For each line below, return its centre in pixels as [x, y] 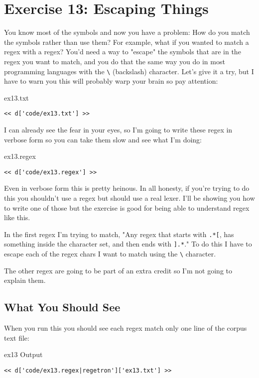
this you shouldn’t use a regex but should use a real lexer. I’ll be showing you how [129, 198]
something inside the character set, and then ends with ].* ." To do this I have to [128, 244]
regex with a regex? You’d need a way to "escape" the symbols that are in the [123, 52]
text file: [17, 337]
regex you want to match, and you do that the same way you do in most [115, 61]
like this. [17, 217]
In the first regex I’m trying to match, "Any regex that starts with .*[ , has [119, 234]
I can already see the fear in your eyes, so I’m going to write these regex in [118, 129]
